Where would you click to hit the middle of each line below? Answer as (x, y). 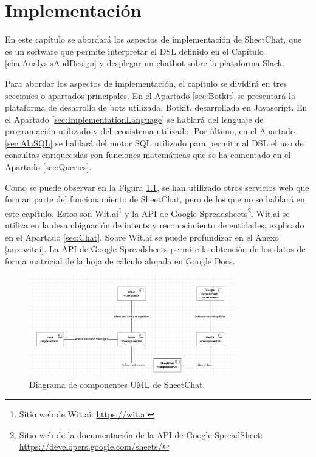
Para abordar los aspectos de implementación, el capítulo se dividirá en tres (146, 83)
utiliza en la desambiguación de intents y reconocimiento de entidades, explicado (155, 225)
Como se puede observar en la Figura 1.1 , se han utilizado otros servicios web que (157, 187)
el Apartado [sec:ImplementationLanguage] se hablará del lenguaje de (134, 119)
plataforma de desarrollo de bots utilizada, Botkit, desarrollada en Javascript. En (156, 107)
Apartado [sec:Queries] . (48, 167)
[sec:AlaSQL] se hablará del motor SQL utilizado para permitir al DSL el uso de (154, 143)
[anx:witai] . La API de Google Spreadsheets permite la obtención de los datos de (155, 249)
